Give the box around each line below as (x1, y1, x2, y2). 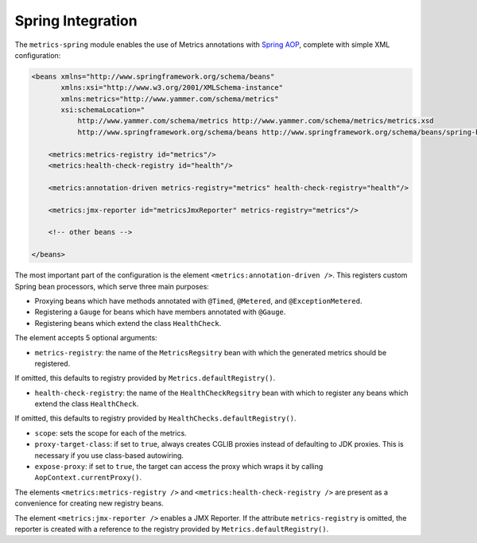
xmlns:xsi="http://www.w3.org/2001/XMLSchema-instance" (60, 83, 284, 92)
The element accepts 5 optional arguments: (14, 333, 158, 343)
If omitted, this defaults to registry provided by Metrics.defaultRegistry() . (14, 374, 276, 383)
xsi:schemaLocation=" (60, 106, 145, 114)
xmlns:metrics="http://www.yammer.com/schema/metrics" (60, 94, 279, 103)
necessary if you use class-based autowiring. (34, 450, 184, 460)
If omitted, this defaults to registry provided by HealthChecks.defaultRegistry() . (14, 413, 297, 423)
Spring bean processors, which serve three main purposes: (14, 281, 210, 291)
